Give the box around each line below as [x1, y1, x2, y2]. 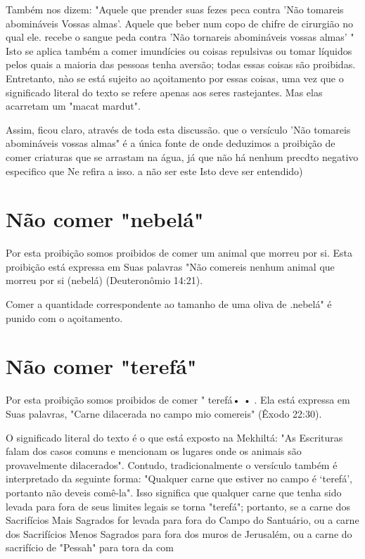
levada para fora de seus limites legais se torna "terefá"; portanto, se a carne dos [6, 499, 350, 513]
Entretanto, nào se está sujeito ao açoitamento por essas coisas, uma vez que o [6, 70, 344, 85]
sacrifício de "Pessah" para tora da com [6, 540, 174, 555]
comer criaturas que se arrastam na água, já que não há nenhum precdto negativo [6, 149, 359, 164]
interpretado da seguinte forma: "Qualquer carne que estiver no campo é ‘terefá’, [6, 471, 352, 486]
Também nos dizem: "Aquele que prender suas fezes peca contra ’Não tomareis [6, 2, 344, 16]
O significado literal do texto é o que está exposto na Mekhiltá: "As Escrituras [6, 430, 343, 444]
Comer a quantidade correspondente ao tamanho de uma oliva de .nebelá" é [6, 297, 332, 311]
